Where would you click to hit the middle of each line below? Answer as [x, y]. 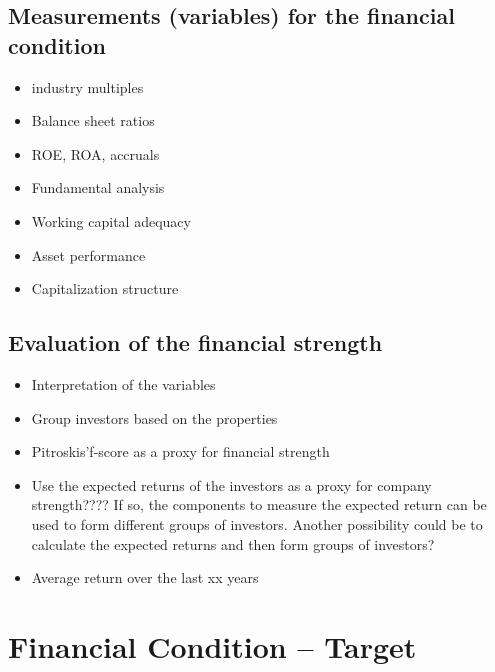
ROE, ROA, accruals [95, 153]
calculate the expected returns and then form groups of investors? [233, 543]
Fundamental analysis [98, 187]
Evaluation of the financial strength [195, 342]
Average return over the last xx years [145, 577]
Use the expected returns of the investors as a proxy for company [231, 484]
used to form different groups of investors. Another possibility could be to [257, 523]
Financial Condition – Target [212, 645]
